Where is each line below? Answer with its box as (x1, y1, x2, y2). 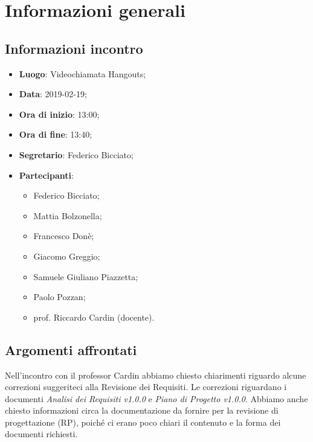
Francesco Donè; (33, 229, 94, 242)
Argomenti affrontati (5, 340, 137, 359)
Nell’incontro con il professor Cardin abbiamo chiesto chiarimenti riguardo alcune (5, 368, 306, 381)
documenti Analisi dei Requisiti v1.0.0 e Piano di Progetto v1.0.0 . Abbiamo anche (5, 392, 308, 405)
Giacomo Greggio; (33, 249, 100, 262)
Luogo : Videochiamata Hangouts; (19, 67, 146, 80)
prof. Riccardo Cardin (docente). (33, 310, 155, 323)
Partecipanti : (19, 168, 74, 181)
